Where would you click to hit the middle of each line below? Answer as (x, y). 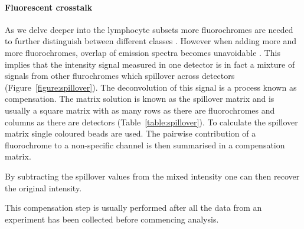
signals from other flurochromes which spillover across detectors (120, 76)
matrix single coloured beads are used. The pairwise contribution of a (130, 133)
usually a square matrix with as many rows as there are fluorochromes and (140, 110)
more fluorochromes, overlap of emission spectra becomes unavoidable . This (143, 52)
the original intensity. (43, 187)
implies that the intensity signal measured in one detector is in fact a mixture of (150, 64)
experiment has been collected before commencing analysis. (112, 219)
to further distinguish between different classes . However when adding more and (151, 41)
